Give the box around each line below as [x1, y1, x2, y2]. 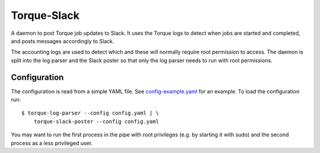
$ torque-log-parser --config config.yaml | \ [21, 110, 159, 116]
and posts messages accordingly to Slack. [11, 37, 115, 44]
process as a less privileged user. [11, 139, 93, 147]
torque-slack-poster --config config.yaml [33, 118, 159, 125]
